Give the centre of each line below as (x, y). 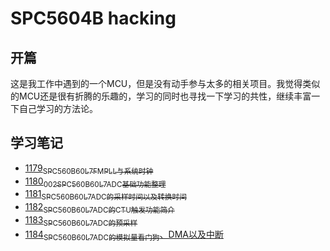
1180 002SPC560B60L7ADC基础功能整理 (95, 182)
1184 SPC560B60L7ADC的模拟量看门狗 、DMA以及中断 (124, 235)
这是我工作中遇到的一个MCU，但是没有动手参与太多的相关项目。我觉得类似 (165, 83)
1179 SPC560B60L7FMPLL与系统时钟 (89, 169)
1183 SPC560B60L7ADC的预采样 (81, 221)
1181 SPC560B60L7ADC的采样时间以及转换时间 (105, 195)
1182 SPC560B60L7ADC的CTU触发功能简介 (99, 208)
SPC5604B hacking (93, 18)
